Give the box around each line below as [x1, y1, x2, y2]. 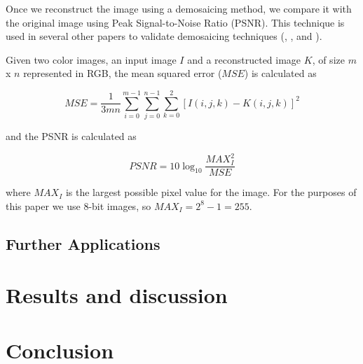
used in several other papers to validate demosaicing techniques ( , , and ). [6, 29, 322, 43]
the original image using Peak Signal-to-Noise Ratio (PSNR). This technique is [6, 15, 345, 29]
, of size [312, 52, 345, 66]
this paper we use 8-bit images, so [6, 198, 151, 213]
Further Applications [6, 232, 160, 254]
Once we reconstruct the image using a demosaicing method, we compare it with [6, 1, 352, 15]
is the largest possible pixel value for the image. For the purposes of [65, 185, 357, 199]
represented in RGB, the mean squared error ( [23, 66, 222, 80]
